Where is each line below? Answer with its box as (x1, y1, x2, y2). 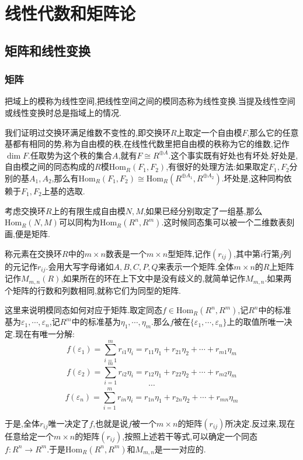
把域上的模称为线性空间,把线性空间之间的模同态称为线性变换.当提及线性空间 (5, 95, 295, 107)
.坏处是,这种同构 (221, 171, 284, 184)
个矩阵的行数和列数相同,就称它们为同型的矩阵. (5, 284, 181, 296)
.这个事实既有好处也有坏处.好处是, (168, 149, 298, 161)
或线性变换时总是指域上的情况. (5, 106, 121, 118)
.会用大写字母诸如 (46, 260, 114, 272)
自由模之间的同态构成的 (5, 160, 95, 173)
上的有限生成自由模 (51, 204, 126, 217)
